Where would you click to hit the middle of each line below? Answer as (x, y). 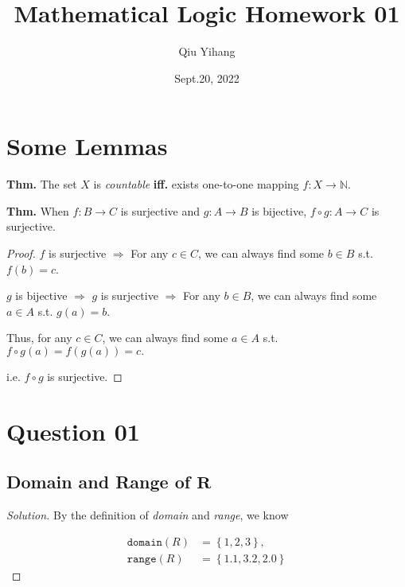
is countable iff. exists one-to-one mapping (196, 184)
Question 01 (73, 431)
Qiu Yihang (207, 51)
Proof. (21, 253)
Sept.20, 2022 (207, 78)
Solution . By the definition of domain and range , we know (148, 515)
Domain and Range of (99, 482)
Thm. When (38, 210)
